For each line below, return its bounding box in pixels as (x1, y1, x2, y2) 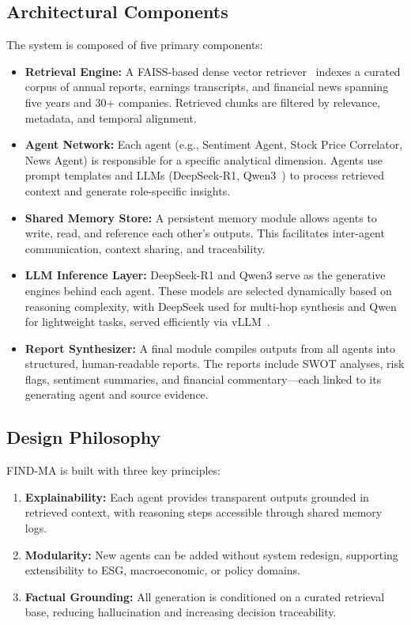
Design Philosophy (6, 425, 161, 449)
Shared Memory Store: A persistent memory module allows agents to (25, 209, 377, 225)
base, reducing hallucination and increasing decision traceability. (25, 604, 337, 620)
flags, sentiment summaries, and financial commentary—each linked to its (25, 370, 382, 387)
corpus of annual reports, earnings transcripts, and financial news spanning (25, 78, 389, 95)
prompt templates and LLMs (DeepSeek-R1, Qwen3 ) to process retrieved (25, 167, 385, 184)
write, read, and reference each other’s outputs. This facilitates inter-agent (25, 225, 385, 241)
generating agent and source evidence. (25, 386, 209, 403)
